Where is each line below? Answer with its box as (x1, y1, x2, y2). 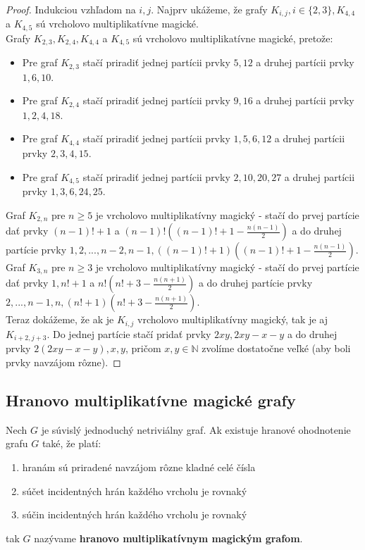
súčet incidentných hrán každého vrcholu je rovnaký (22, 483, 247, 498)
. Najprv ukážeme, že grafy (151, 2, 268, 16)
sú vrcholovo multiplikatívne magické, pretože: (132, 30, 333, 45)
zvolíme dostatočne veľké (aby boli (202, 341, 351, 356)
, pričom (125, 341, 161, 356)
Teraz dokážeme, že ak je (6, 312, 114, 327)
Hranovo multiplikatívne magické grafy (6, 389, 296, 411)
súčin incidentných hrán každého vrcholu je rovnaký (22, 507, 247, 522)
